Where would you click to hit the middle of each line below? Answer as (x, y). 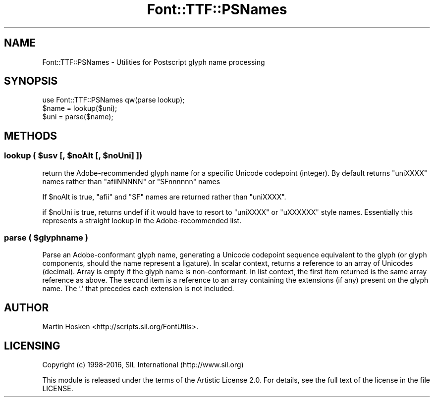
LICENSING (32, 346)
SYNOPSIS (31, 81)
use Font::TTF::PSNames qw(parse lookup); (113, 100)
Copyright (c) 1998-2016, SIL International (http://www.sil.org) (143, 365)
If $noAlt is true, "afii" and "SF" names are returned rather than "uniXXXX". (164, 197)
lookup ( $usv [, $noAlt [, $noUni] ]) (73, 156)
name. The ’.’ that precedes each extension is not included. (138, 289)
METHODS (31, 136)
